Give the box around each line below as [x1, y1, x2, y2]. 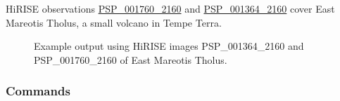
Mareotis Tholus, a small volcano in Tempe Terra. [6, 15, 222, 29]
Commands [6, 82, 70, 100]
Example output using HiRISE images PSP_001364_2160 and [34, 39, 304, 53]
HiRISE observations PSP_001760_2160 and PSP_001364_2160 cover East [6, 1, 335, 15]
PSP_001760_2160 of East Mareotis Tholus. [34, 52, 227, 67]
